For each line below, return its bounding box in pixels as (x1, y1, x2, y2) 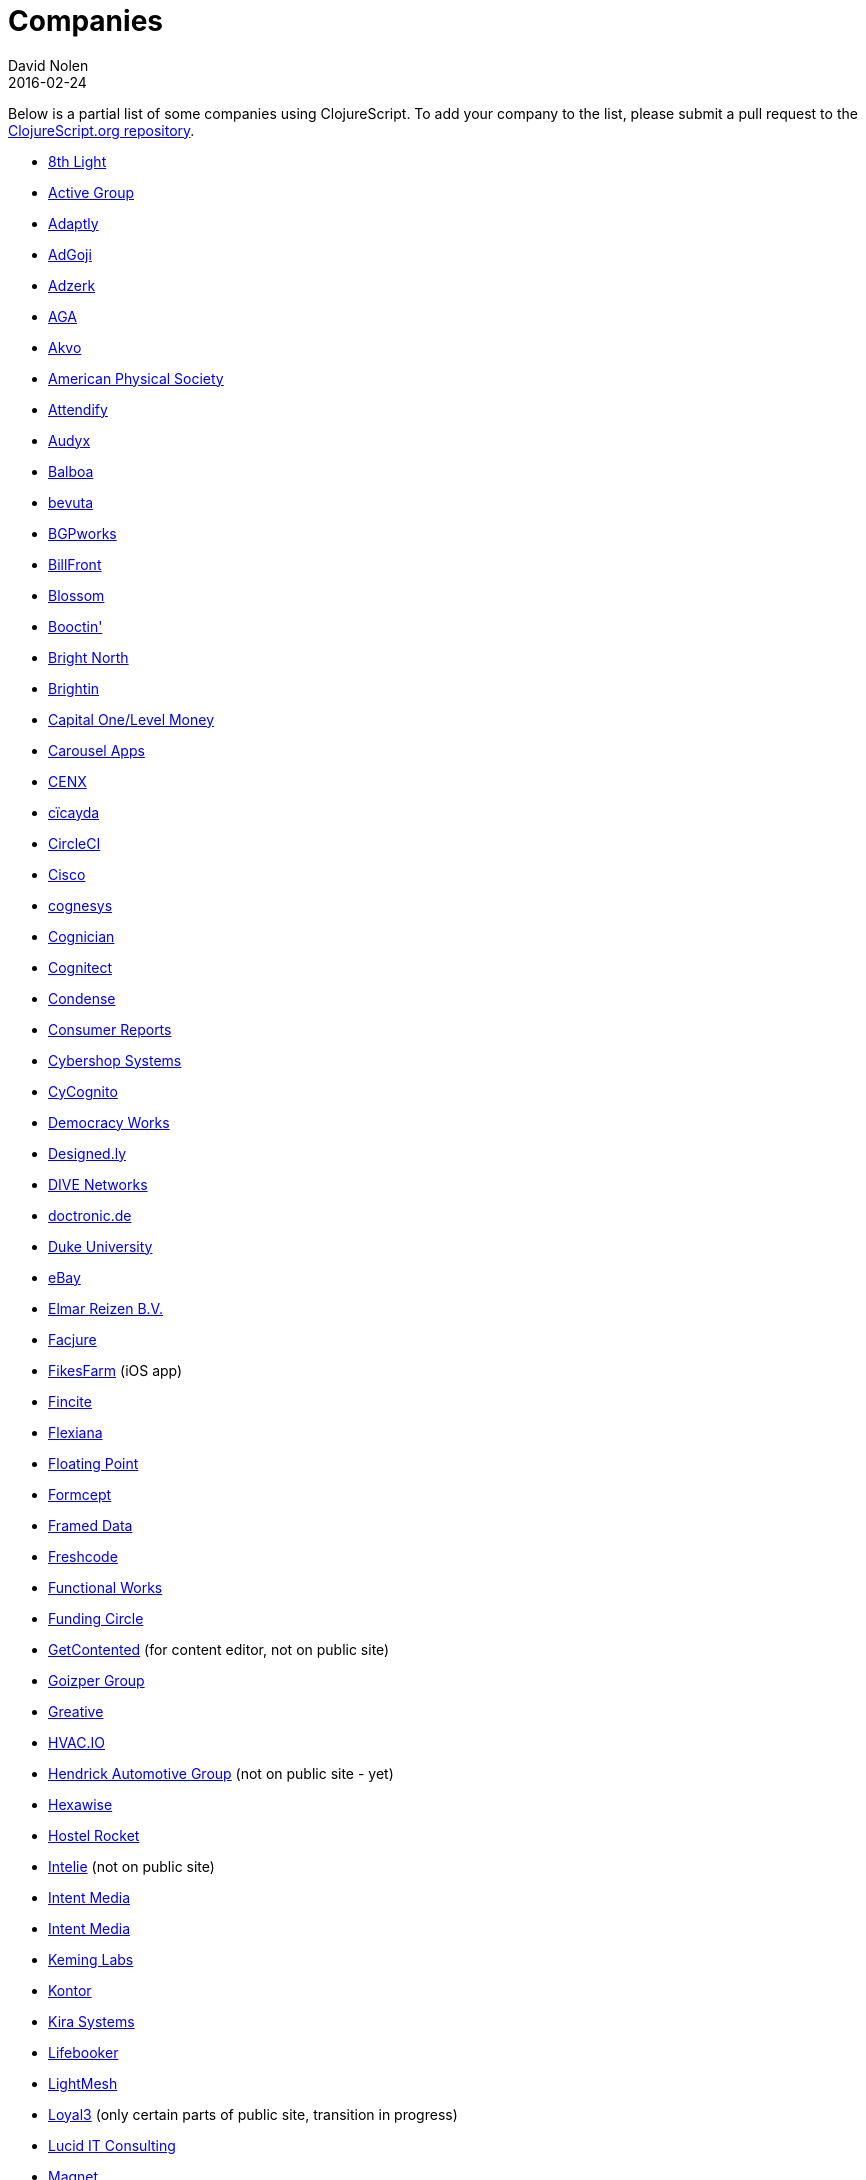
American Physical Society (48, 369, 224, 387)
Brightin (48, 679, 100, 697)
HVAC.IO (48, 1733, 106, 1751)
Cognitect (48, 958, 113, 976)
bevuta (48, 493, 94, 511)
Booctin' (48, 617, 103, 635)
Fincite (48, 1392, 92, 1410)
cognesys (48, 896, 113, 914)
